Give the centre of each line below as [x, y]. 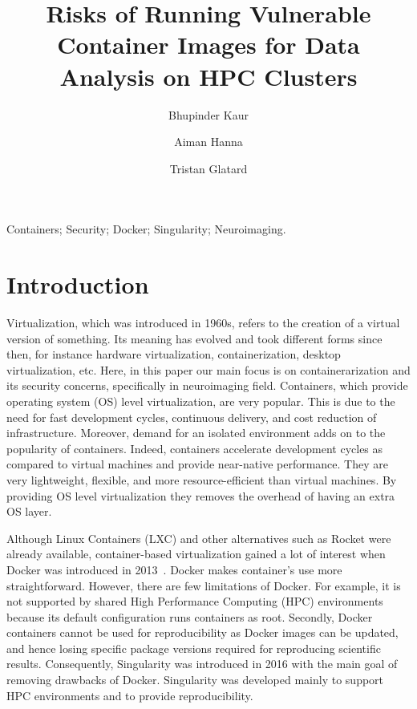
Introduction [78, 284]
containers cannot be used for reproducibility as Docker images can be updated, [202, 632]
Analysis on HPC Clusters [208, 76]
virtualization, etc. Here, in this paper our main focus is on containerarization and [208, 369]
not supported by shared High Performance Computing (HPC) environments [195, 601]
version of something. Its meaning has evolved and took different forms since [194, 338]
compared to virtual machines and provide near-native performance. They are [197, 464]
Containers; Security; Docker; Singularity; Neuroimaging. [146, 229]
